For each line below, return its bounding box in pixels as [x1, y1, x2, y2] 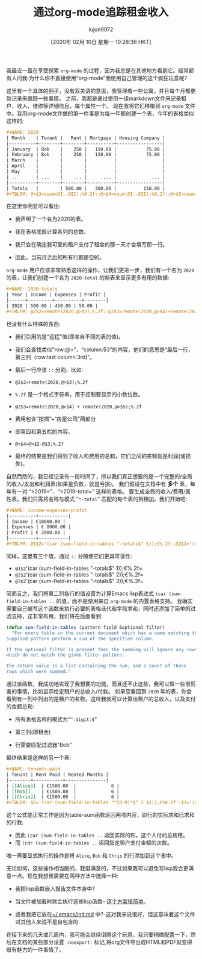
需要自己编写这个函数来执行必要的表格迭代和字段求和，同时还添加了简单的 [6, 605, 191, 612]
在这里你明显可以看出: [6, 202, 61, 210]
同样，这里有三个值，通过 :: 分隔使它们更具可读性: [6, 552, 132, 560]
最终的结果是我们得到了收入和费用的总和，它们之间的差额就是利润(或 [14, 452, 186, 460]
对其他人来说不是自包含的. [14, 918, 80, 925]
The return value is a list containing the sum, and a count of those [6, 663, 187, 669]
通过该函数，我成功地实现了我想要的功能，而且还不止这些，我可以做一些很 [6, 680, 191, 687]
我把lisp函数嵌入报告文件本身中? [14, 885, 95, 892]
